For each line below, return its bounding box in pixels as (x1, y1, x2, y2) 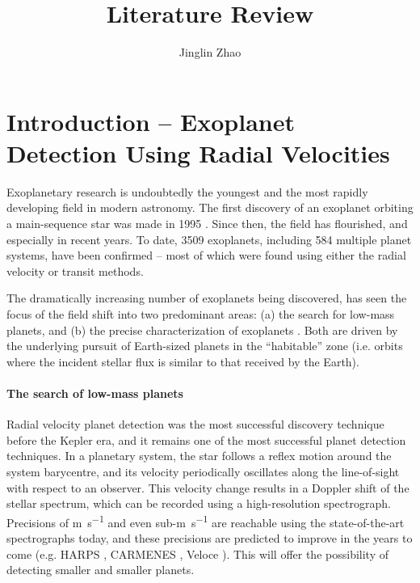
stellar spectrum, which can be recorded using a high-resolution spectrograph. (6, 495, 391, 512)
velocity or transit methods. (6, 262, 144, 279)
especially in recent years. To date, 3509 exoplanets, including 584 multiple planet (6, 230, 412, 247)
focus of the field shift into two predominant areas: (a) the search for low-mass (6, 306, 395, 322)
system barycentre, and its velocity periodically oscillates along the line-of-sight (6, 463, 400, 479)
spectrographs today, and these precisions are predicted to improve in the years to (6, 529, 413, 546)
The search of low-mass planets (6, 384, 183, 401)
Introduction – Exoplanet (6, 104, 295, 137)
